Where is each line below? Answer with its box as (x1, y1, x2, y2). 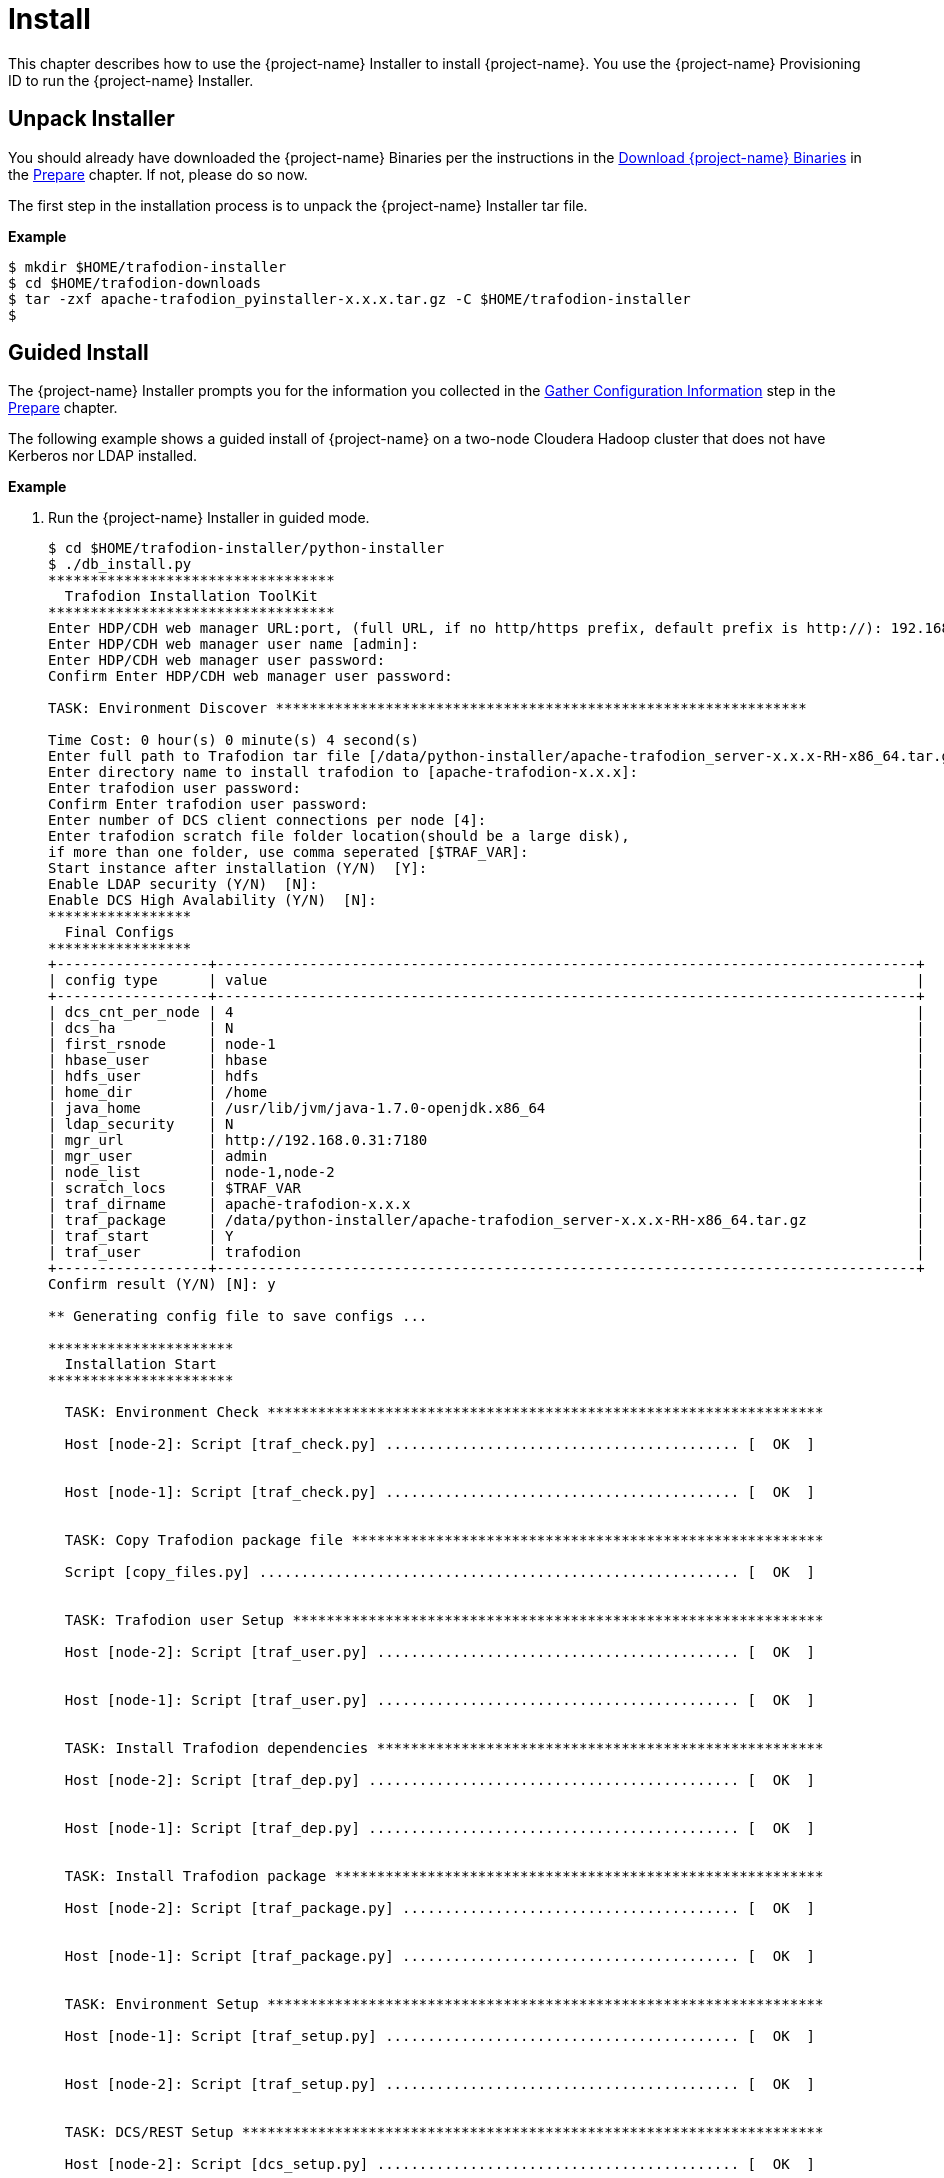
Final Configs (64, 924, 175, 941)
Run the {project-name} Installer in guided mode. (48, 509, 370, 527)
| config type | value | (48, 972, 925, 989)
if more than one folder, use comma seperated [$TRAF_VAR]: (48, 844, 529, 861)
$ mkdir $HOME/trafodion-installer (8, 258, 287, 275)
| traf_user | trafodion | (48, 1244, 925, 1261)
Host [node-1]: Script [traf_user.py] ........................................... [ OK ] (64, 1692, 816, 1709)
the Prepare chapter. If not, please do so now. (8, 165, 308, 183)
